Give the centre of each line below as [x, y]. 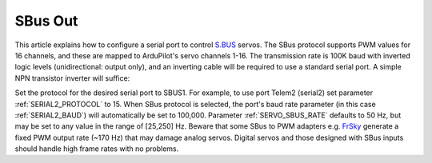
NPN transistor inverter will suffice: [72, 78]
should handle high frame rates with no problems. [97, 149]
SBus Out [46, 21]
